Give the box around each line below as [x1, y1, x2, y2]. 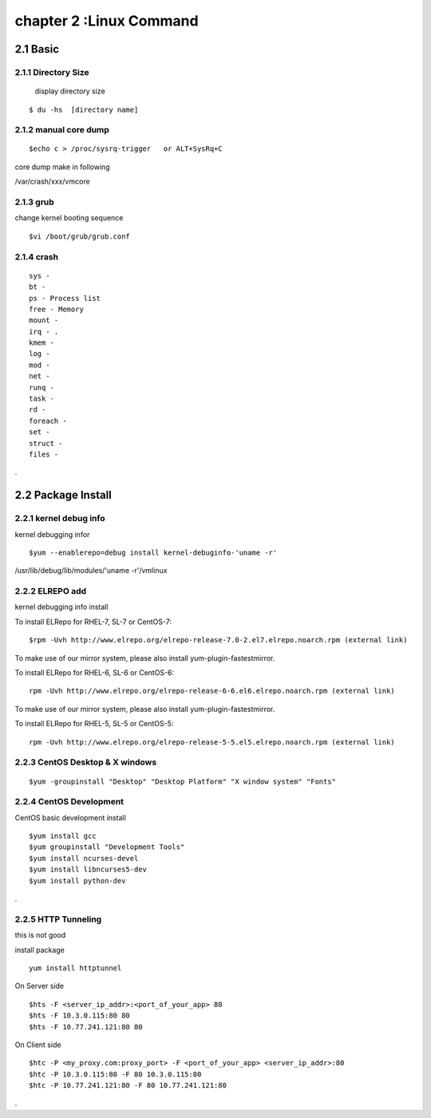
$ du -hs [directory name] [29, 105, 139, 114]
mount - [29, 316, 59, 325]
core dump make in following [14, 162, 111, 172]
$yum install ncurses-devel [29, 854, 139, 863]
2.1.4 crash [14, 251, 59, 263]
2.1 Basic [14, 42, 60, 56]
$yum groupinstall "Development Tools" [29, 843, 185, 851]
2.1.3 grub [14, 196, 55, 207]
